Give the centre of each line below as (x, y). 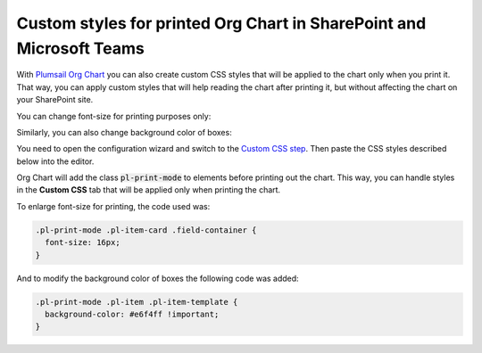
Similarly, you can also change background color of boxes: (124, 132)
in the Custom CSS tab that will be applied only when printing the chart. (149, 190)
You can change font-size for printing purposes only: (114, 116)
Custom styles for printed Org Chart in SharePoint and (221, 23)
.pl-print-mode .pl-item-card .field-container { (146, 230)
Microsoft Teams (80, 48)
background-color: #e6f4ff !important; (132, 314)
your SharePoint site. (55, 100)
